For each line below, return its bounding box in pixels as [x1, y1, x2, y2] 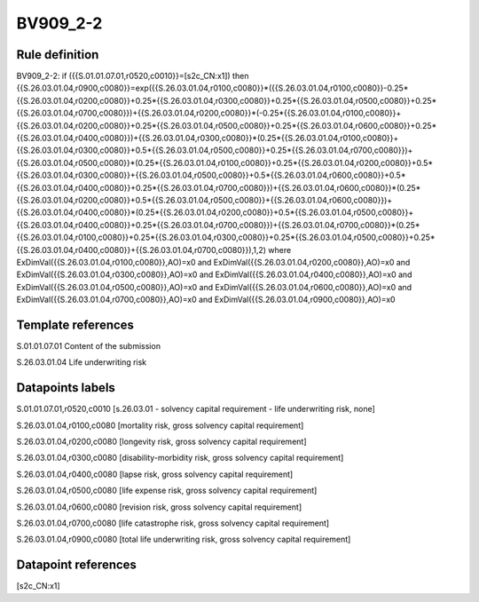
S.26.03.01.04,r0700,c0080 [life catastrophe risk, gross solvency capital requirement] [16, 518, 330, 528]
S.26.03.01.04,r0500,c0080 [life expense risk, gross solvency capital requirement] [16, 485, 318, 496]
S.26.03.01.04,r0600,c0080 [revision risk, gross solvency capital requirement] [16, 502, 302, 512]
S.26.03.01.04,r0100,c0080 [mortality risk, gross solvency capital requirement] [16, 420, 304, 431]
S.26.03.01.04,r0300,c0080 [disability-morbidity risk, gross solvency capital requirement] [16, 453, 344, 463]
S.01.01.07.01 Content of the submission [16, 341, 161, 351]
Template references [16, 317, 135, 332]
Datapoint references [16, 558, 137, 573]
